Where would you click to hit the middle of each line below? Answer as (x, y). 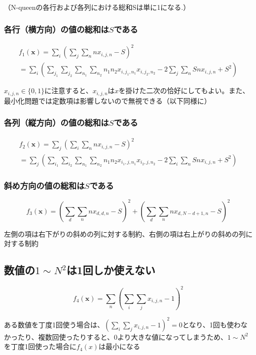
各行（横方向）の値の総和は (56, 29)
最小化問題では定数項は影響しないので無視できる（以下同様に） (108, 100)
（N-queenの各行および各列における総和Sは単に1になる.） (97, 7)
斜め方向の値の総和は (44, 185)
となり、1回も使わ (211, 324)
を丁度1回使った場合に (40, 346)
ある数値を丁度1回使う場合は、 (54, 324)
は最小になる (120, 346)
